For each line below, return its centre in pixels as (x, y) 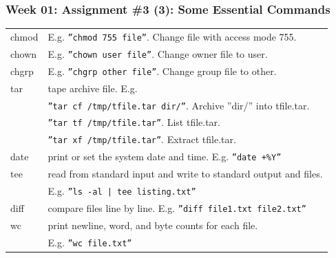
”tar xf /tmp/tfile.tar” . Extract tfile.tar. (142, 139)
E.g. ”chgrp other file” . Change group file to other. (162, 71)
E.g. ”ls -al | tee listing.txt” (122, 191)
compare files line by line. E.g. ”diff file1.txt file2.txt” (177, 207)
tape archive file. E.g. (93, 88)
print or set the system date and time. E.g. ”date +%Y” (165, 157)
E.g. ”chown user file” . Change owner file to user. (158, 53)
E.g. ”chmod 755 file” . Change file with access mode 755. (172, 36)
